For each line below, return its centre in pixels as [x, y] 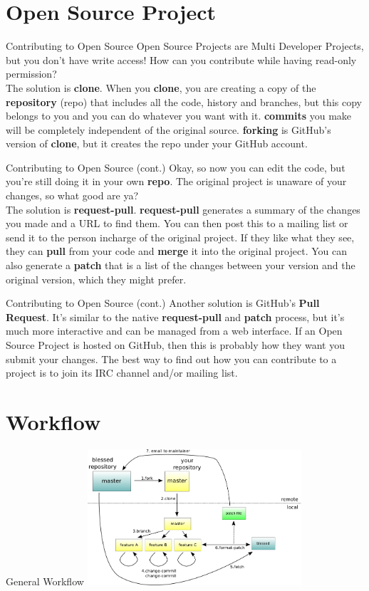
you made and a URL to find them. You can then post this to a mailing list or [177, 223]
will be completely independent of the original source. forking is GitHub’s [168, 129]
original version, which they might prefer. [96, 279]
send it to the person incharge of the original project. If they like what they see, [180, 237]
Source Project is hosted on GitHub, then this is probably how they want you [175, 345]
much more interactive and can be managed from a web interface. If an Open [174, 331]
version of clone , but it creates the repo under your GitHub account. [157, 143]
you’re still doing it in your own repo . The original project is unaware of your [176, 181]
